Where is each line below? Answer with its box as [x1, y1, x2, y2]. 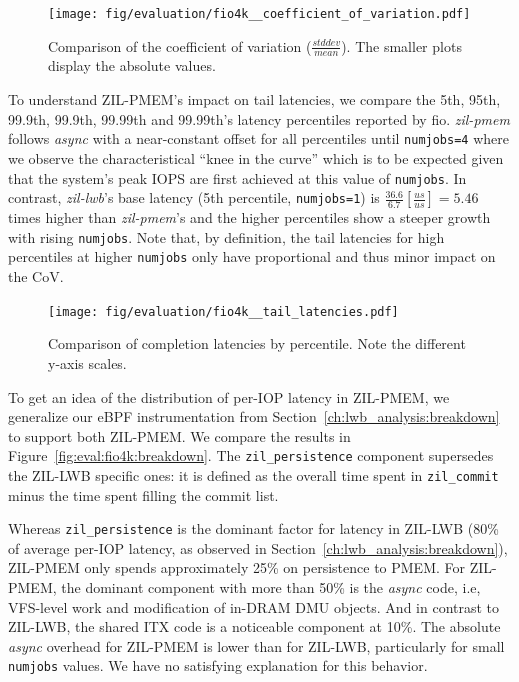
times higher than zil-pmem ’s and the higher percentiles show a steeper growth [8, 207, 491, 228]
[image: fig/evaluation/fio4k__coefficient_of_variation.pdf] [48, 7, 471, 21]
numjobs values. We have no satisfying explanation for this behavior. [8, 655, 428, 676]
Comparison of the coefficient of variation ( [48, 35, 312, 56]
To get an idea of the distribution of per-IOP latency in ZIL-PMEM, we [8, 386, 450, 407]
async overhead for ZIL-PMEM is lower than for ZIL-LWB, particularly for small [8, 635, 505, 656]
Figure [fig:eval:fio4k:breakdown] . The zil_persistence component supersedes [8, 445, 494, 466]
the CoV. [8, 266, 64, 287]
